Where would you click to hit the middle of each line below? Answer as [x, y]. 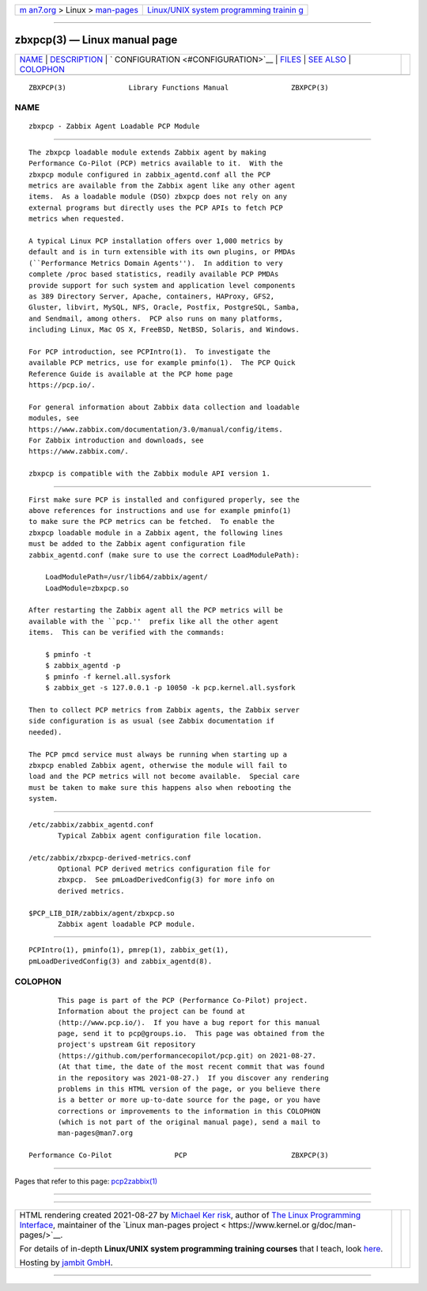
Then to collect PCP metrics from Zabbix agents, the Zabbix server [164, 710]
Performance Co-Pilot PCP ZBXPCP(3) [179, 1155]
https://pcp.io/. [62, 385]
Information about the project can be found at [152, 1012]
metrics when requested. [77, 219]
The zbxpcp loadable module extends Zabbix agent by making [147, 152]
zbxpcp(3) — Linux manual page [96, 40]
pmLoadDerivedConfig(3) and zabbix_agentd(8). [121, 961]
